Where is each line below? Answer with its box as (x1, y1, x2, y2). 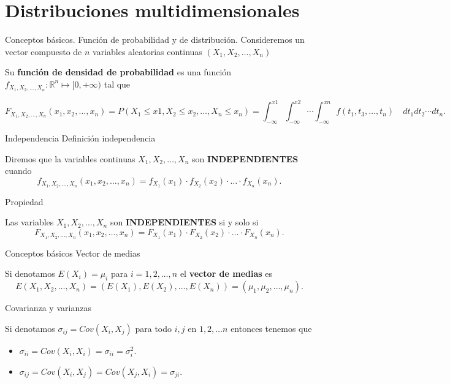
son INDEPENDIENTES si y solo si (110, 216, 259, 228)
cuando (5, 164, 32, 177)
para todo (135, 322, 172, 334)
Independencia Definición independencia (5, 132, 156, 145)
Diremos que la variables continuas (5, 152, 135, 165)
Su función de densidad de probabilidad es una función (5, 66, 232, 78)
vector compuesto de (5, 45, 82, 58)
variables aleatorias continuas (93, 45, 202, 58)
